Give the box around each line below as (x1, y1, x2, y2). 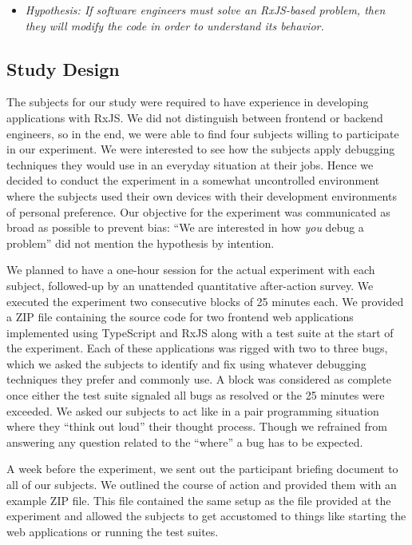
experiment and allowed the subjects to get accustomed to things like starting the (6, 507, 406, 524)
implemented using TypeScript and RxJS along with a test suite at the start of (6, 324, 394, 340)
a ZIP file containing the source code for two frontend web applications (6, 308, 354, 325)
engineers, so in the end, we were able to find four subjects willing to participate (6, 125, 399, 141)
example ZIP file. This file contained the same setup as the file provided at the (6, 491, 391, 508)
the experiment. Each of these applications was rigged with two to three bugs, (6, 340, 388, 356)
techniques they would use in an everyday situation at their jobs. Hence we (6, 156, 374, 173)
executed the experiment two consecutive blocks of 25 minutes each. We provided (6, 292, 404, 309)
